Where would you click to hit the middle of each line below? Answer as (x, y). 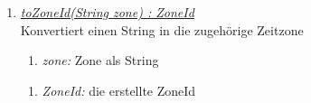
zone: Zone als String (100, 60)
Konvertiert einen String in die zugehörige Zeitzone (162, 29)
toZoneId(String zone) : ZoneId (107, 12)
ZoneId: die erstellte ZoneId (119, 90)
